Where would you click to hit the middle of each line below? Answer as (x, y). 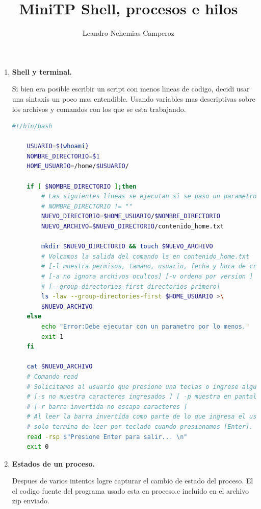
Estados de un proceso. (53, 463)
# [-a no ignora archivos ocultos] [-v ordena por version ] (147, 276)
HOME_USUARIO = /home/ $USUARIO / (78, 166)
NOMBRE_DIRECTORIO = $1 (63, 156)
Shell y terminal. (42, 71)
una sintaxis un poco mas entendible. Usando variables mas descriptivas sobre (134, 98)
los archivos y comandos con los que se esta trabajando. (99, 109)
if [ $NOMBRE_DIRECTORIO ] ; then (82, 186)
